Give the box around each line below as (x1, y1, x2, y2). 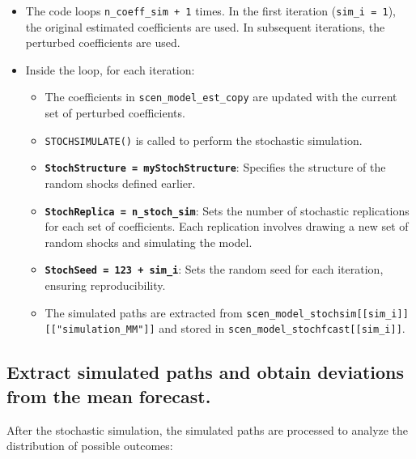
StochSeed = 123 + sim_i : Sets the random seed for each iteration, (45, 261, 384, 278)
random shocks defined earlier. (45, 175, 196, 191)
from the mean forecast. (6, 383, 211, 408)
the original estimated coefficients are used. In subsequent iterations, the (25, 18, 385, 35)
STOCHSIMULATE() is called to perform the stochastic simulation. (45, 131, 363, 148)
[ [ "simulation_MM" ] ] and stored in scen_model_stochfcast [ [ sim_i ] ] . (45, 320, 405, 337)
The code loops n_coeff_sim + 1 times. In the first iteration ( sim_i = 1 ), (25, 2, 396, 19)
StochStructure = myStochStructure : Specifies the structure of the (45, 159, 386, 176)
